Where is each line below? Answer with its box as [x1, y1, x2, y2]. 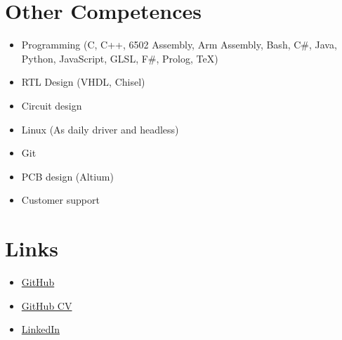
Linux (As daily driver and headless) [21, 122, 179, 136]
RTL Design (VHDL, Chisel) [21, 74, 145, 89]
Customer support [21, 192, 100, 207]
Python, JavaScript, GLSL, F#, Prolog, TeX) [21, 51, 218, 65]
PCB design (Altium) [21, 169, 114, 183]
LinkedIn [21, 322, 60, 336]
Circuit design [21, 98, 82, 112]
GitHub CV [21, 298, 72, 313]
